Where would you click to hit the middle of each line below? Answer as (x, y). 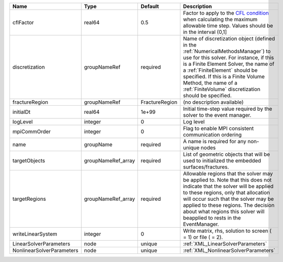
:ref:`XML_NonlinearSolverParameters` (229, 250)
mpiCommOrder (31, 132)
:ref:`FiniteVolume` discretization (222, 89)
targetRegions (29, 199)
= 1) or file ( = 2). (203, 237)
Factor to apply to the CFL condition (226, 13)
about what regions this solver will (224, 211)
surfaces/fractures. (206, 167)
